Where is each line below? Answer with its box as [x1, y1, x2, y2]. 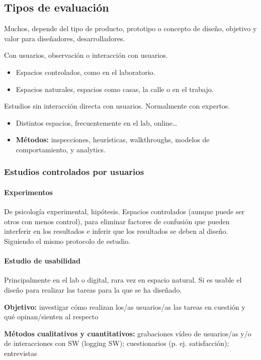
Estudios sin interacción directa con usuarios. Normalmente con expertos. [4, 101, 230, 111]
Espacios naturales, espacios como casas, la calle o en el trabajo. [16, 83, 214, 94]
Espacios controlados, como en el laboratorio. [16, 66, 155, 77]
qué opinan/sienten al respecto [4, 311, 99, 322]
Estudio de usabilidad [4, 255, 80, 266]
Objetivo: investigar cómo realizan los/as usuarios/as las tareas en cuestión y [4, 301, 245, 312]
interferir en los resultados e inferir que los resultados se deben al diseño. [4, 226, 228, 236]
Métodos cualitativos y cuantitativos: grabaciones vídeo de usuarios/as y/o [4, 328, 251, 338]
